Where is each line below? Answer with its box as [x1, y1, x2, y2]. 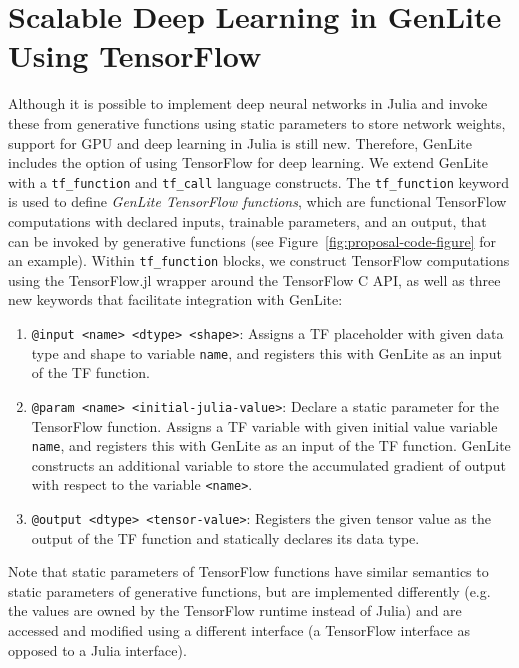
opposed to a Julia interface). [8, 639, 187, 660]
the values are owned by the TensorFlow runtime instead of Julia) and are [8, 600, 462, 621]
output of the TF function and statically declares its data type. [31, 527, 420, 548]
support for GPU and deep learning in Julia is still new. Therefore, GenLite [8, 132, 473, 153]
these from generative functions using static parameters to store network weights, [8, 112, 506, 133]
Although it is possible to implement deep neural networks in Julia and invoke [8, 93, 488, 114]
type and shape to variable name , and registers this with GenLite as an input [31, 342, 502, 363]
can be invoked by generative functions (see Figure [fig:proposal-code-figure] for [8, 230, 496, 251]
